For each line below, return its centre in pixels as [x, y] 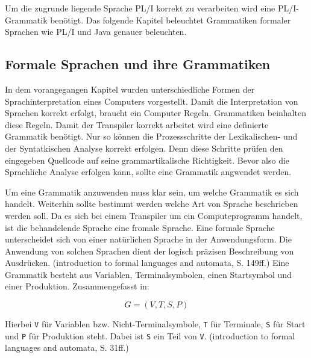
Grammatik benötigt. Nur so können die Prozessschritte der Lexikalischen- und [151, 136]
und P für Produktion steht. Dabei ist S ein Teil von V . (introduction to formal [150, 335]
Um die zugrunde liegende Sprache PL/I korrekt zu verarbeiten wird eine [140, 8]
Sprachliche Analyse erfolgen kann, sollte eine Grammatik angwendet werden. [148, 172]
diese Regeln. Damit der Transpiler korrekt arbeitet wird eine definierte [137, 124]
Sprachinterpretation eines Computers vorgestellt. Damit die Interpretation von [152, 101]
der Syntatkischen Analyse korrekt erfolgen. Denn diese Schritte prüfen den [144, 148]
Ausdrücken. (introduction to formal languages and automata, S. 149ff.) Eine [147, 263]
